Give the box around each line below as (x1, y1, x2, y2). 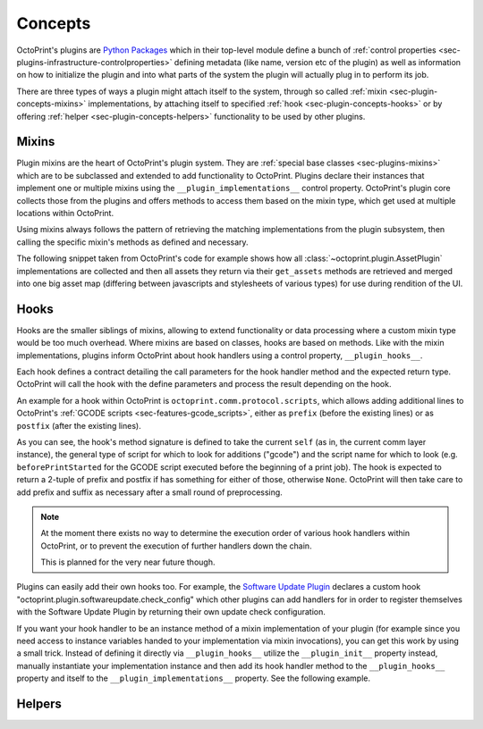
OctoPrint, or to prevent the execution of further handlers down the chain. (40, 540, 312, 551)
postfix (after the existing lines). (16, 420, 142, 431)
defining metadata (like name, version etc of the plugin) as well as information (174, 56, 461, 67)
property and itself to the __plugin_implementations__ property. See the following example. (16, 673, 371, 683)
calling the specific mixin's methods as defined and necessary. (16, 237, 250, 247)
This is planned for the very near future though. (40, 557, 216, 567)
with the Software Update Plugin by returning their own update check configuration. (16, 607, 326, 617)
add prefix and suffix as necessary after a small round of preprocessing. (16, 487, 284, 498)
